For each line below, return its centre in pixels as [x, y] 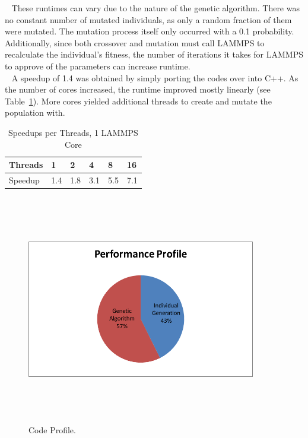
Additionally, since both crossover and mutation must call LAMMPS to [135, 42]
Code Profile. [52, 429]
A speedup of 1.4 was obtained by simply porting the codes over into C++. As [155, 77]
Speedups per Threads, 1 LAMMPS [73, 132]
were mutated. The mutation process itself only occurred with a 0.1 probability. [150, 31]
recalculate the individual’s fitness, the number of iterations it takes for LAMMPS [154, 54]
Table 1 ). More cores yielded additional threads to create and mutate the [138, 101]
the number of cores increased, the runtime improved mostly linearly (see [138, 89]
